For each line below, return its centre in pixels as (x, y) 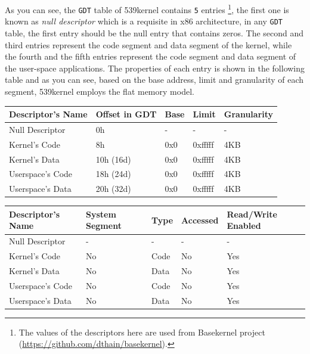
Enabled (244, 226)
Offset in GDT (126, 114)
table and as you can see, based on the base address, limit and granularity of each (154, 80)
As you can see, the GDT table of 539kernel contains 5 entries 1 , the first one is (147, 9)
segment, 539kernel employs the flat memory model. (100, 91)
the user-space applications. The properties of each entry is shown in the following (155, 68)
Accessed (200, 220)
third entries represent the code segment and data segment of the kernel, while (148, 44)
